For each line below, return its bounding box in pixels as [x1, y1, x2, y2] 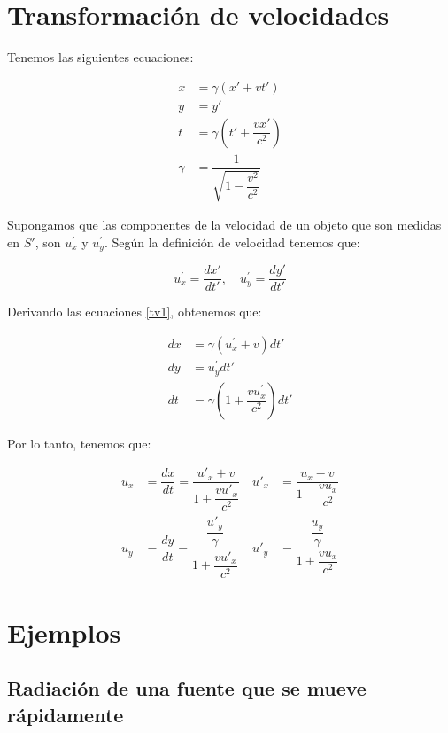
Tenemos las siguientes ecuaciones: [7, 48, 194, 66]
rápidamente [7, 700, 124, 728]
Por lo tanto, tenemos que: [7, 433, 151, 452]
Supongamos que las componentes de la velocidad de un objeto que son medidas [7, 215, 442, 234]
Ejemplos [7, 613, 121, 650]
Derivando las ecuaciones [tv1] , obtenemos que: [7, 302, 262, 321]
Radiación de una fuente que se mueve [7, 675, 367, 702]
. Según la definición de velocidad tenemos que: [104, 232, 360, 251]
